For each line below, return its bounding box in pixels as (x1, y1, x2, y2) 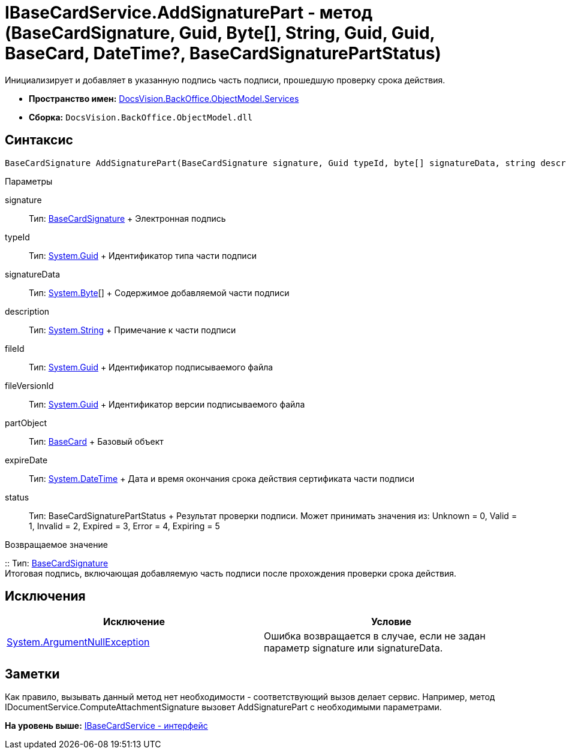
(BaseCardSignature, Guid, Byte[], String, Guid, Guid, (5, 23, 435, 43)
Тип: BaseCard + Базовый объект (29, 436, 164, 447)
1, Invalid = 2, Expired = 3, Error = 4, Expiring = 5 (29, 520, 220, 531)
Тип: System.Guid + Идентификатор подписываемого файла (29, 361, 273, 372)
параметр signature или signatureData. (264, 642, 443, 655)
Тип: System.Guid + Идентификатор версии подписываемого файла (29, 399, 305, 409)
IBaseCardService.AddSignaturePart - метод (5, 2, 373, 23)
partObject (5, 417, 47, 428)
